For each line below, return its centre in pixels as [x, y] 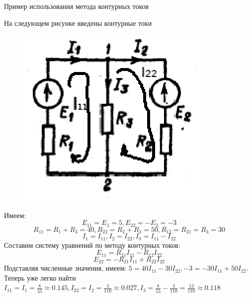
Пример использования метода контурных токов [77, 6]
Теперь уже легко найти [40, 277]
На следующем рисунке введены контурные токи [78, 23]
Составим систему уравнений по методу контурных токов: [92, 245]
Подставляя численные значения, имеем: [65, 268]
